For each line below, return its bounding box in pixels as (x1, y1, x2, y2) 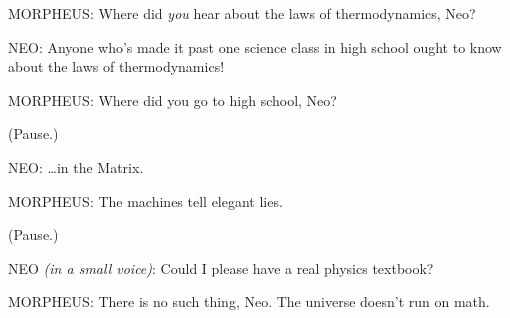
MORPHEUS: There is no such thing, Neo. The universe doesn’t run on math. (8, 291, 490, 312)
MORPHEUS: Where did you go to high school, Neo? (8, 89, 337, 110)
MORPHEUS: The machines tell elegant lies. (8, 190, 283, 211)
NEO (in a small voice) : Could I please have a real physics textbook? (8, 257, 434, 278)
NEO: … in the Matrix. (8, 156, 144, 177)
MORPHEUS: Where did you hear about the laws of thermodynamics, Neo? (8, 3, 476, 23)
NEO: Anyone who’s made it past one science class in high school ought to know (8, 36, 502, 57)
